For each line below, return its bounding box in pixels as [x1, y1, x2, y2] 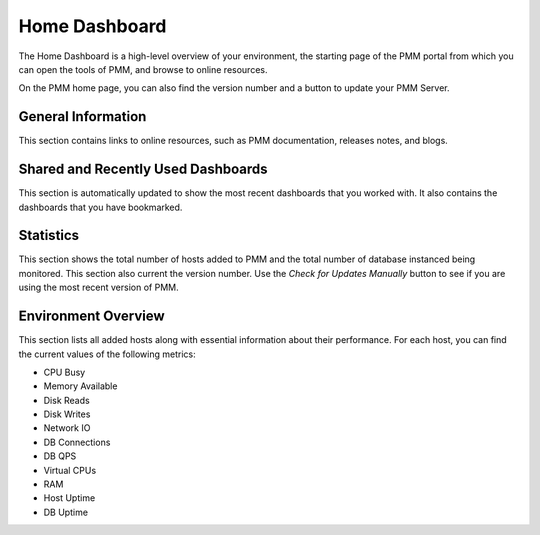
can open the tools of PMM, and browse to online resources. [18, 63, 268, 75]
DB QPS [43, 450, 77, 462]
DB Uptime [43, 506, 89, 518]
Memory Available [43, 380, 118, 392]
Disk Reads [43, 394, 90, 406]
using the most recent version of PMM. [18, 281, 179, 294]
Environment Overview [18, 308, 165, 325]
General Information [18, 108, 147, 125]
